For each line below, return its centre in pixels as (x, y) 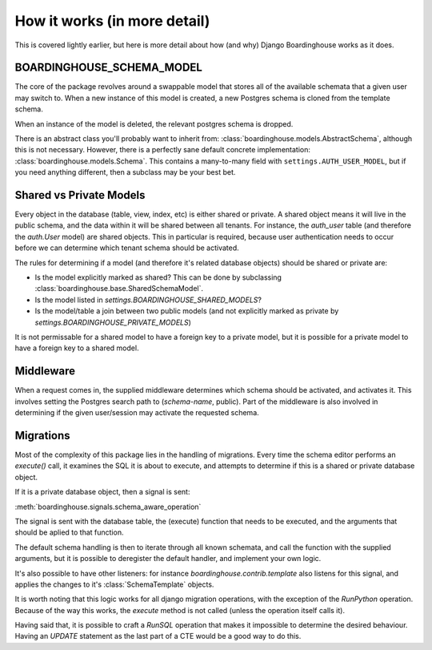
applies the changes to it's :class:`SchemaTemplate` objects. (114, 584)
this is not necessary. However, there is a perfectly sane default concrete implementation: (163, 150)
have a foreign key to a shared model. (77, 348)
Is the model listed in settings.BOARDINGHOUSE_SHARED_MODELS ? (148, 300)
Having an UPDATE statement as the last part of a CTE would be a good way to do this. (158, 636)
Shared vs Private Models (80, 195)
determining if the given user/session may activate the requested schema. (137, 413)
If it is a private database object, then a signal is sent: (102, 492)
